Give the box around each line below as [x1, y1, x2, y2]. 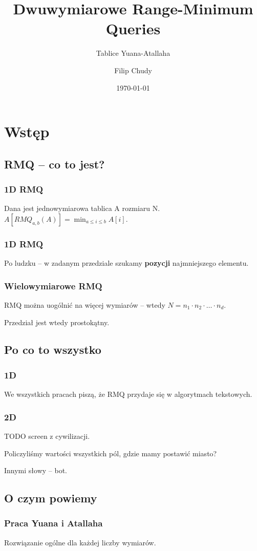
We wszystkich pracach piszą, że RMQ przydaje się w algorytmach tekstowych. [4, 389, 252, 399]
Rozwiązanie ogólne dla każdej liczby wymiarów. [4, 537, 156, 547]
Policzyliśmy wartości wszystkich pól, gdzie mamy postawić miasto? [4, 448, 217, 458]
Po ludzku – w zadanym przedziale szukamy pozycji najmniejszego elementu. [4, 258, 249, 268]
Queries [105, 18, 161, 39]
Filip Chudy [114, 65, 152, 75]
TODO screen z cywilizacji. [4, 430, 90, 441]
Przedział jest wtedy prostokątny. [4, 316, 110, 327]
